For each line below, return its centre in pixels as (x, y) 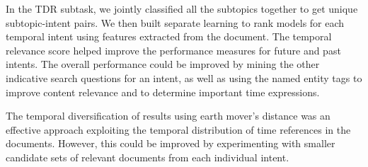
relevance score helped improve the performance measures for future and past (173, 50)
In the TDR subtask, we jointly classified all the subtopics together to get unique (182, 8)
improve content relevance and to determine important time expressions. (163, 92)
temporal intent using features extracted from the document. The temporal (169, 36)
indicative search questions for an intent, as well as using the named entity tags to (184, 77)
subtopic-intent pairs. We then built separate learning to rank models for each (175, 22)
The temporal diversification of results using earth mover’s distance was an (168, 116)
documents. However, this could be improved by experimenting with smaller (171, 143)
